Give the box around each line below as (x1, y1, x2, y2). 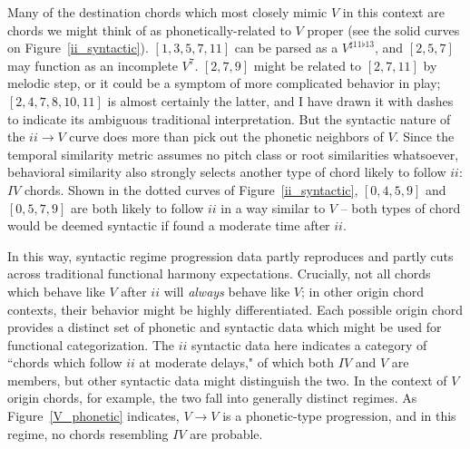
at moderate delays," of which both (139, 353, 335, 372)
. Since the (395, 127, 455, 146)
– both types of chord (340, 198, 461, 217)
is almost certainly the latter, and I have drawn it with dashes (107, 91, 454, 110)
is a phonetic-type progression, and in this (222, 406, 456, 425)
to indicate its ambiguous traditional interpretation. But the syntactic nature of (7, 109, 451, 128)
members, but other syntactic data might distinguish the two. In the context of (7, 370, 447, 389)
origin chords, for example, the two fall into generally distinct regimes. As (7, 388, 417, 407)
